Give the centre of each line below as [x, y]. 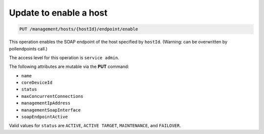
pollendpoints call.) [28, 48]
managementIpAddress [46, 103]
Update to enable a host [58, 13]
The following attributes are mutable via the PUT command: [69, 67]
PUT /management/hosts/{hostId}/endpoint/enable [79, 29]
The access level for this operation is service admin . [64, 57]
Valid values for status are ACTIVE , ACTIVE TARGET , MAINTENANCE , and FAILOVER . [95, 126]
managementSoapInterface [51, 110]
